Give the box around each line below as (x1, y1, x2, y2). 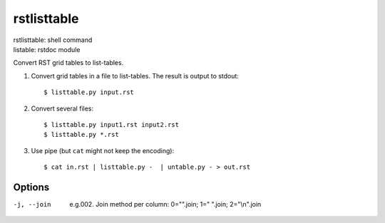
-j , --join (13, 200, 51, 208)
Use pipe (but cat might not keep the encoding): (31, 146, 175, 155)
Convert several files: (31, 104, 94, 113)
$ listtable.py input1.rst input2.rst (43, 120, 180, 128)
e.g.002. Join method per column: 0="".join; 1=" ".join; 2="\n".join (69, 199, 262, 208)
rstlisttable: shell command (13, 36, 93, 44)
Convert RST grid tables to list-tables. (13, 58, 124, 67)
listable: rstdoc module (13, 45, 81, 53)
